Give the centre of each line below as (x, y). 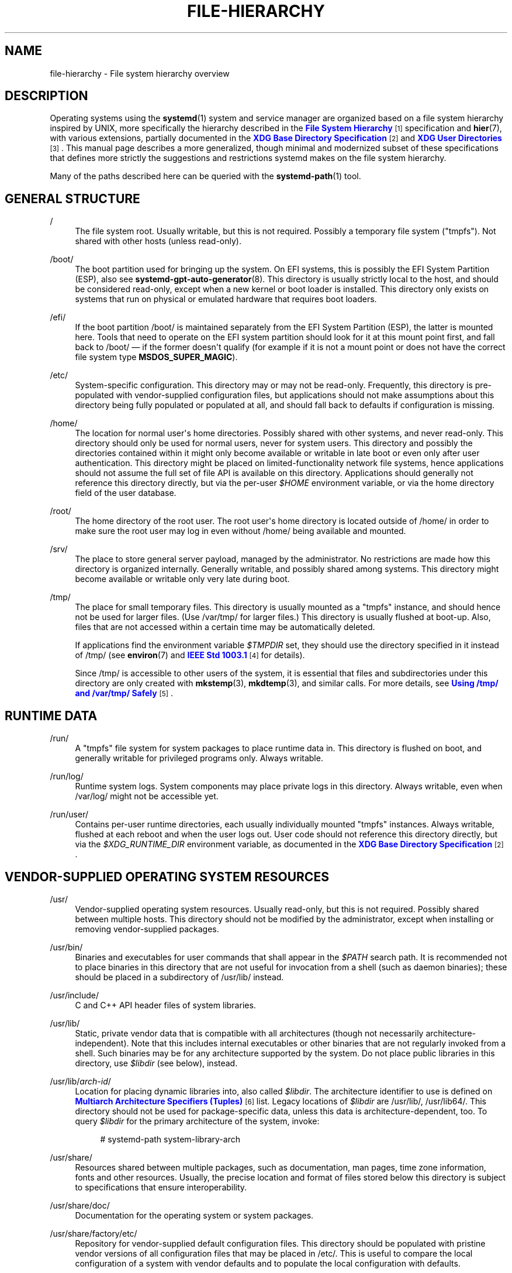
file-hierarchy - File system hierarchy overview (140, 73)
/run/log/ (67, 776)
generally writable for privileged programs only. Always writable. (199, 758)
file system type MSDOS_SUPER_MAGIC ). (156, 357)
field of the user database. (126, 493)
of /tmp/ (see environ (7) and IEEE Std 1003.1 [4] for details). (190, 655)
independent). (102, 1043)
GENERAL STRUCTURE (72, 199)
